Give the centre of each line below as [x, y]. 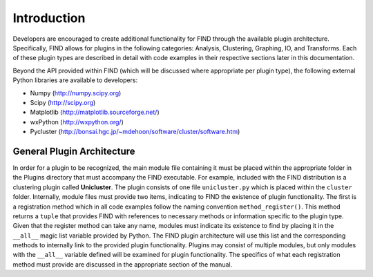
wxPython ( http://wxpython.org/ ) [77, 122]
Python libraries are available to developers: [75, 80]
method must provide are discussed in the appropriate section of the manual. [123, 264]
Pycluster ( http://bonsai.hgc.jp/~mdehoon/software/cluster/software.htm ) [135, 132]
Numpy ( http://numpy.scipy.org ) [76, 93]
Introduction [49, 18]
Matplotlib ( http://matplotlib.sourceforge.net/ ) [95, 112]
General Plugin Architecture [74, 151]
